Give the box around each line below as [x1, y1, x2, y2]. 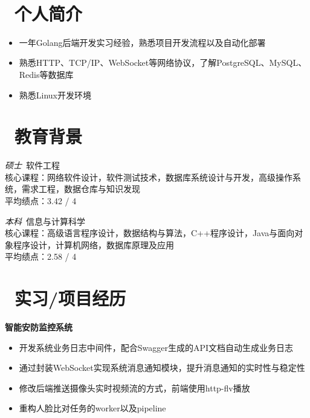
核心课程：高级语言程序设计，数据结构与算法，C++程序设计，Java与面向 [5, 227, 295, 239]
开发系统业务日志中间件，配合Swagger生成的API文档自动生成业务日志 [19, 341, 294, 353]
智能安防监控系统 [5, 321, 73, 333]
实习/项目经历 [15, 286, 126, 310]
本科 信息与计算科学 [5, 214, 85, 227]
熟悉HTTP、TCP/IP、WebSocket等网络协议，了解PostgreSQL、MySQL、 [19, 56, 307, 69]
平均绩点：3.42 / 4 [5, 195, 77, 207]
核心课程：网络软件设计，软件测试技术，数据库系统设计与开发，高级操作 [5, 170, 292, 183]
